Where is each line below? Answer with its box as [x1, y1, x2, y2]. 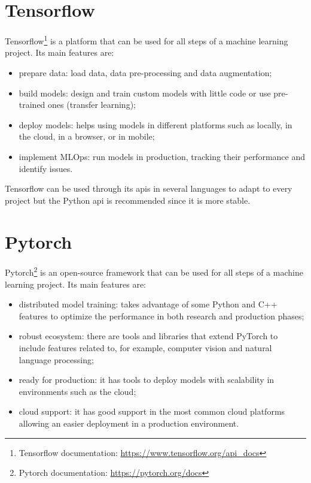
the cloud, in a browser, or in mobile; [19, 130, 155, 143]
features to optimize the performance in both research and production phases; [19, 309, 304, 322]
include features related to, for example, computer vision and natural [19, 342, 272, 354]
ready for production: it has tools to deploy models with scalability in [19, 373, 275, 386]
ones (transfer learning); [48, 98, 136, 111]
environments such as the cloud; [19, 385, 136, 397]
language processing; [19, 353, 94, 366]
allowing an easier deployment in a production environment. [19, 417, 239, 430]
